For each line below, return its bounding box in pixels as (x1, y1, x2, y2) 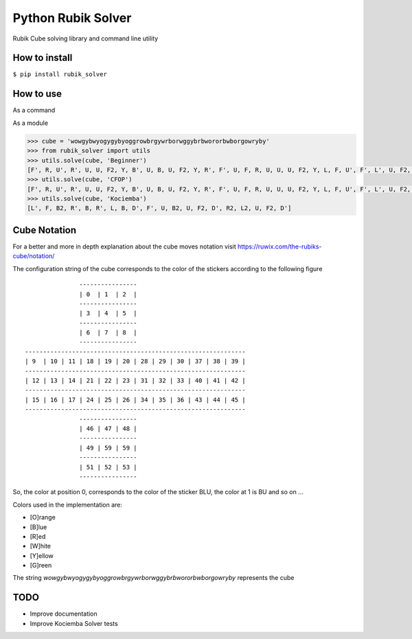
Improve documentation (30, 609, 98, 618)
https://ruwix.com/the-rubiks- (237, 242, 322, 251)
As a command (12, 106, 56, 115)
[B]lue (30, 522, 47, 531)
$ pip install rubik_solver (12, 71, 108, 78)
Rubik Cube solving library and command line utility (12, 34, 159, 43)
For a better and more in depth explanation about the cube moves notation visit (12, 242, 236, 251)
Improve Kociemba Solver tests (30, 619, 118, 627)
